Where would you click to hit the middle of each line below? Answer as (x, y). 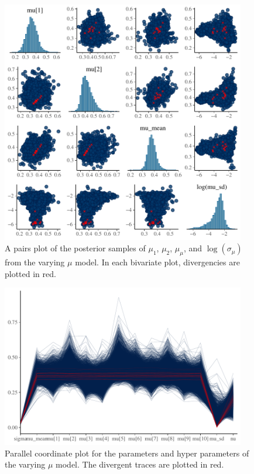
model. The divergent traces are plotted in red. (140, 464)
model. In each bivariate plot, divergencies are (157, 262)
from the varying (35, 262)
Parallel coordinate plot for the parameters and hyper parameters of (127, 453)
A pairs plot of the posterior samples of (75, 248)
